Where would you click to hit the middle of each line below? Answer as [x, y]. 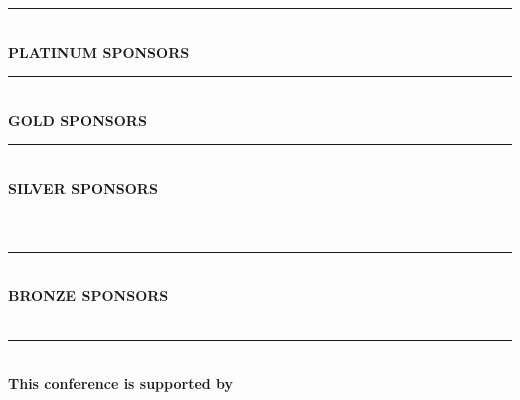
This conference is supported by [121, 383]
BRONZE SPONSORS [88, 295]
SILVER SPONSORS [83, 187]
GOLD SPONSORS [77, 119]
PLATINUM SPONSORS [99, 51]
